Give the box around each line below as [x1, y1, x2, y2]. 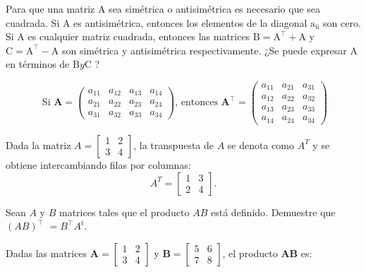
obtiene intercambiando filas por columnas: [6, 157, 191, 172]
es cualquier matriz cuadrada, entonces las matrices [28, 29, 250, 44]
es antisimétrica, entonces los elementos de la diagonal [73, 15, 307, 30]
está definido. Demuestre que [210, 204, 336, 219]
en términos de [6, 57, 70, 71]
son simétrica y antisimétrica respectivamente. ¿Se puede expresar [61, 42, 347, 57]
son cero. [323, 15, 361, 30]
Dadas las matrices [6, 245, 87, 260]
